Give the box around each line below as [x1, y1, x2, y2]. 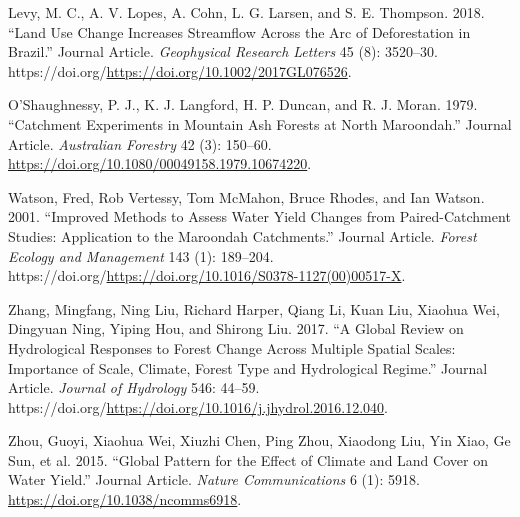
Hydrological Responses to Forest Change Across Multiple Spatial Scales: [8, 337, 456, 358]
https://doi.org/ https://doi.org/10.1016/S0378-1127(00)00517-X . [8, 265, 406, 286]
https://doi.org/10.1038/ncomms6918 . [8, 489, 242, 510]
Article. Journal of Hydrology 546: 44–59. [8, 377, 260, 398]
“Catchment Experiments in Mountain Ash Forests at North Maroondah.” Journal [8, 113, 512, 134]
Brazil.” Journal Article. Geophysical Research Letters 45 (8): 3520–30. [8, 41, 438, 62]
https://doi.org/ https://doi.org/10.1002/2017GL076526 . [8, 60, 352, 81]
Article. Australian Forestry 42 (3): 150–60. [8, 133, 272, 154]
